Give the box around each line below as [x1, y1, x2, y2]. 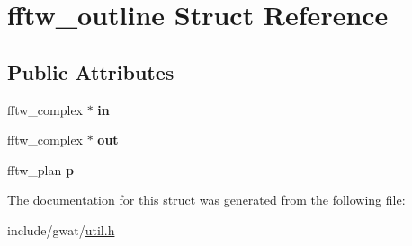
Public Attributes [7, 57, 175, 85]
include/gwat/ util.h [7, 220, 115, 239]
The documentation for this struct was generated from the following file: [7, 190, 406, 209]
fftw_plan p [7, 160, 74, 179]
